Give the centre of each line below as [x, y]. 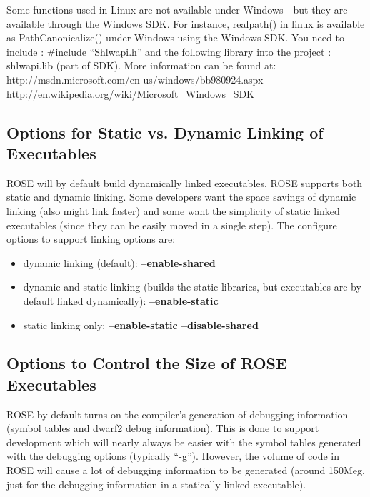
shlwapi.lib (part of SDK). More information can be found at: [141, 65]
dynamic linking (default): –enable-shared [119, 262]
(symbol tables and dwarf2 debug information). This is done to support [163, 428]
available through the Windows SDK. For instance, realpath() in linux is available [186, 23]
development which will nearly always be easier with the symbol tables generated [184, 442]
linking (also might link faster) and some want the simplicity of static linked [173, 210]
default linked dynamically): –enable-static [121, 300]
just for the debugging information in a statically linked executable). [156, 484]
